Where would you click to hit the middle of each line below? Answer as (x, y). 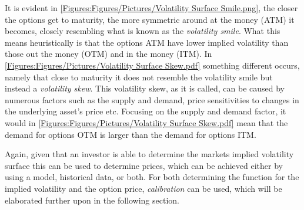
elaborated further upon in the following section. (92, 200)
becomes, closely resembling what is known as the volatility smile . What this (143, 31)
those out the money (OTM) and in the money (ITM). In (108, 54)
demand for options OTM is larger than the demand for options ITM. (131, 134)
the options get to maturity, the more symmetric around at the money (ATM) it (150, 19)
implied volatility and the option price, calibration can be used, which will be (143, 188)
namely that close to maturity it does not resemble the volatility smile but (139, 77)
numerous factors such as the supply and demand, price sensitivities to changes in (152, 99)
